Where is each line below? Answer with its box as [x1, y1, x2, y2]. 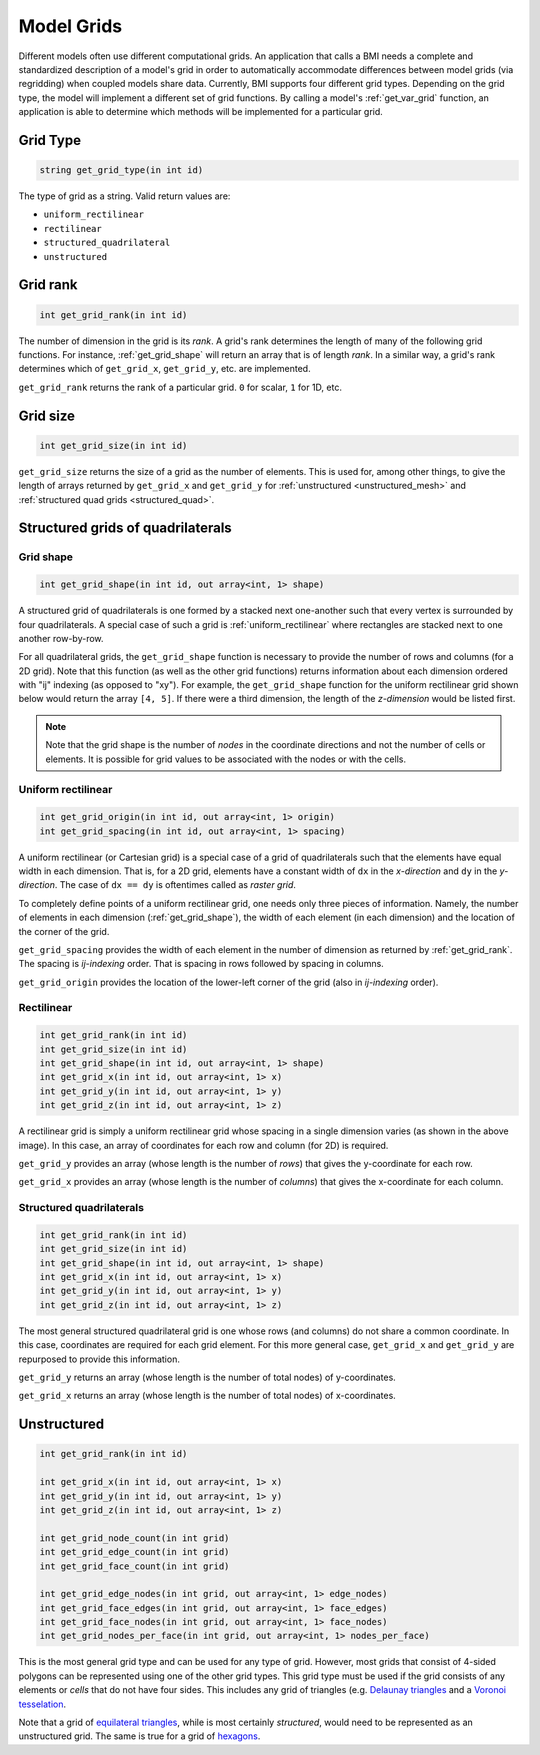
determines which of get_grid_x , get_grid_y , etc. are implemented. [18, 363, 311, 375]
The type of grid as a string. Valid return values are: [18, 190, 231, 202]
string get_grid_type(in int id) [39, 165, 204, 176]
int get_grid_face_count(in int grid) [39, 1560, 230, 1572]
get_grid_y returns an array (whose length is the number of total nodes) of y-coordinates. [18, 1371, 397, 1383]
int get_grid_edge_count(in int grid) [39, 1546, 230, 1558]
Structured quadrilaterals [18, 1201, 145, 1215]
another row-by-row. [18, 632, 104, 644]
